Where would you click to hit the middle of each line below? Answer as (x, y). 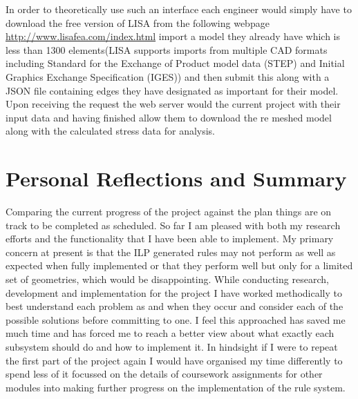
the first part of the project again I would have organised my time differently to (174, 360)
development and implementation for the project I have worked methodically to (174, 292)
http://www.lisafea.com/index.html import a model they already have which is (173, 36)
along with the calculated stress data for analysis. (111, 131)
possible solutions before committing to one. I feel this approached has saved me (176, 319)
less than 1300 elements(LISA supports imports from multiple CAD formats (167, 49)
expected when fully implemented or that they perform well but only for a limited (179, 265)
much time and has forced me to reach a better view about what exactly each (170, 333)
